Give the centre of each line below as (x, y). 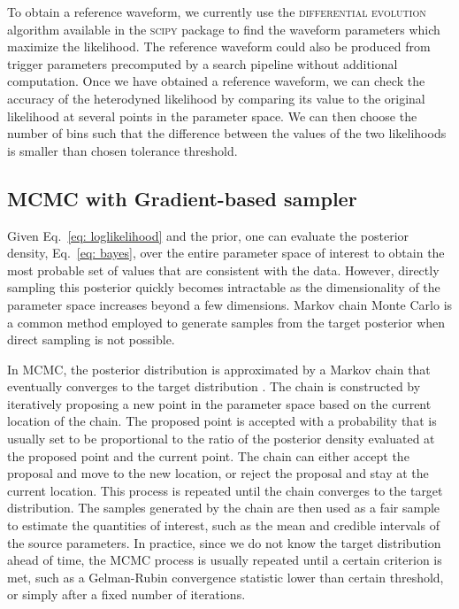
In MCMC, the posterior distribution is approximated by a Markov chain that (219, 369)
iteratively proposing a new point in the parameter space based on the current (219, 403)
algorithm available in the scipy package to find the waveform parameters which (224, 29)
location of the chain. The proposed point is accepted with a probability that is (222, 421)
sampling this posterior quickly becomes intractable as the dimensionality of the (224, 287)
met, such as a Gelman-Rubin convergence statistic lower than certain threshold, (226, 577)
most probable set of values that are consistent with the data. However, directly (223, 270)
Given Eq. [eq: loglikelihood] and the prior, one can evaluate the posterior (208, 235)
